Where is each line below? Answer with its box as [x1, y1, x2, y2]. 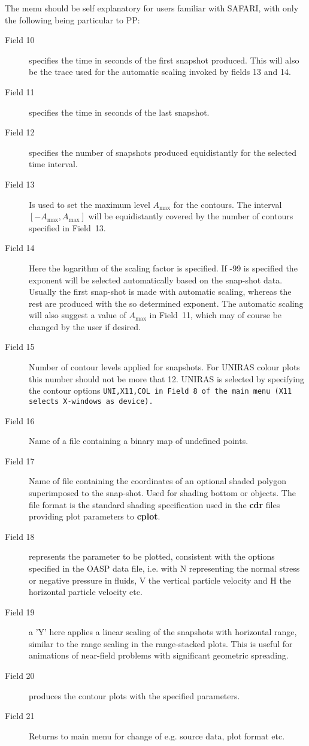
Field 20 [5, 669, 35, 682]
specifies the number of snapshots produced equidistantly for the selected [29, 146, 297, 158]
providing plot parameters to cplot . [29, 510, 160, 522]
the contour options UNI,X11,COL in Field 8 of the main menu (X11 [29, 384, 292, 397]
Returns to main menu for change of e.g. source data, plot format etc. [29, 729, 285, 742]
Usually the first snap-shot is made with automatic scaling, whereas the [29, 285, 292, 298]
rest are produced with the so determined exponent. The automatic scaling [29, 297, 304, 309]
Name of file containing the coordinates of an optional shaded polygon [29, 475, 286, 487]
